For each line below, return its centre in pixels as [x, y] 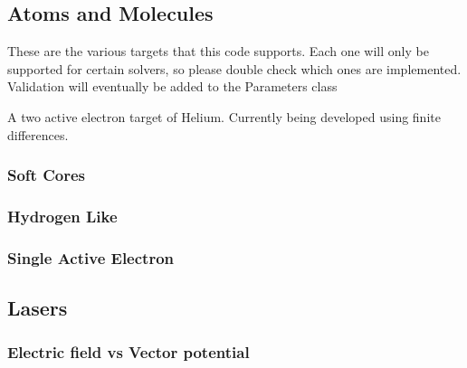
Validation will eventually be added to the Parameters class [172, 86]
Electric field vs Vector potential [129, 352]
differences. [38, 134]
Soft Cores [46, 175]
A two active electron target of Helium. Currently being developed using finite [224, 116]
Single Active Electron [91, 257]
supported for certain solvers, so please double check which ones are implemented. [234, 68]
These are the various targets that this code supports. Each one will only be [218, 51]
